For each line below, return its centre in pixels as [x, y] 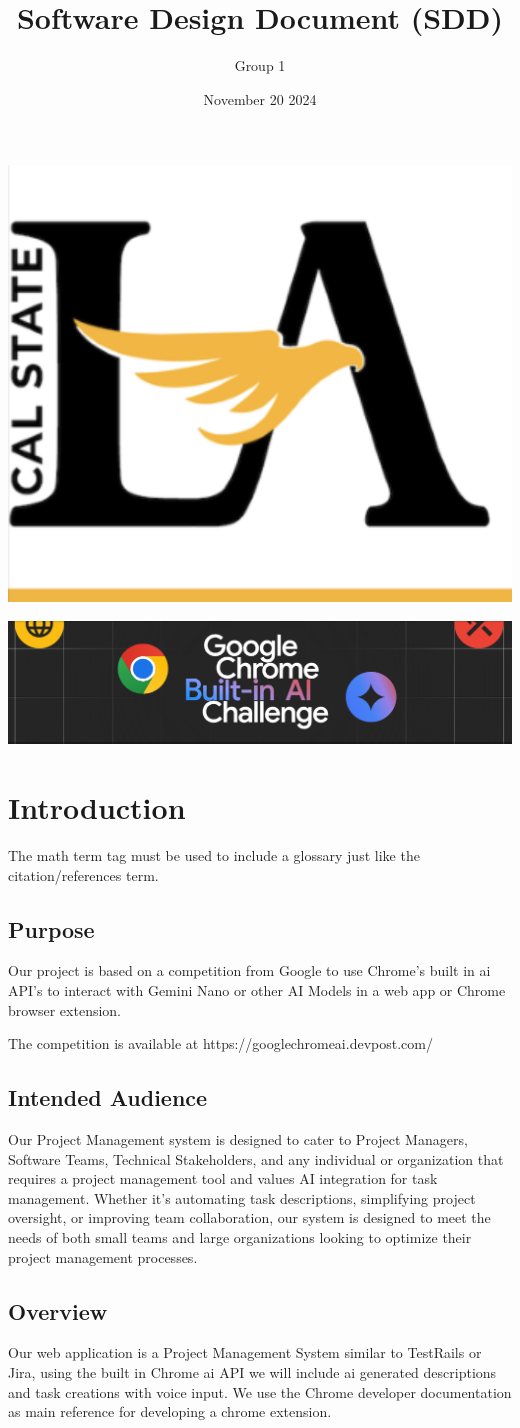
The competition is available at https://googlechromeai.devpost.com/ [220, 1043]
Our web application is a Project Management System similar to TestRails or [245, 1352]
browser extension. [65, 1009]
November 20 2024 [260, 98]
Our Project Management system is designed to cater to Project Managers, [238, 1138]
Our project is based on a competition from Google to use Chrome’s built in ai [249, 970]
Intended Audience [108, 1097]
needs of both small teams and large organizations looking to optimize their [240, 1236]
